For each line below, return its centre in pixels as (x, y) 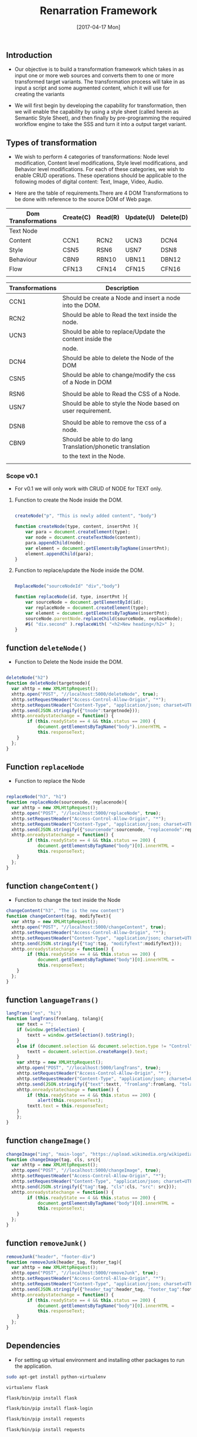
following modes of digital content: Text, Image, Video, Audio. (89, 182)
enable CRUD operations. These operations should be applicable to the (100, 176)
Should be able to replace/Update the (114, 332)
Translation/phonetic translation (106, 447)
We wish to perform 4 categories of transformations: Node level (91, 157)
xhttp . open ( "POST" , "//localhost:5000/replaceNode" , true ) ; (86, 813)
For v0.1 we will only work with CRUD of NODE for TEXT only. (88, 489)
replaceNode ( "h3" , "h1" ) (36, 797)
